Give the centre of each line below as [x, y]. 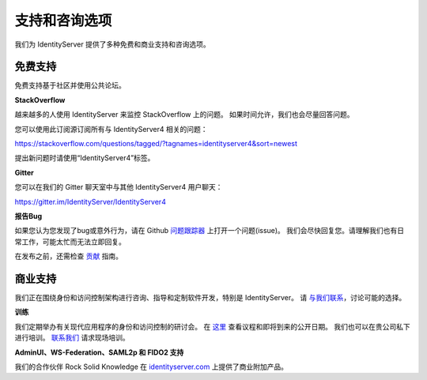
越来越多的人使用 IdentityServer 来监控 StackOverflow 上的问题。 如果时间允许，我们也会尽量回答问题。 [185, 115]
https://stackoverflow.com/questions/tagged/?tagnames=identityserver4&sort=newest [156, 144]
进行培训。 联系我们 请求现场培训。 [72, 338]
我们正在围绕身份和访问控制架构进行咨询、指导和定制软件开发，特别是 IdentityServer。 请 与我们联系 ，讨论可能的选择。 [210, 298]
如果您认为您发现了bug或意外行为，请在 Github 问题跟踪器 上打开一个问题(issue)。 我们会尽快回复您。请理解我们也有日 [210, 231]
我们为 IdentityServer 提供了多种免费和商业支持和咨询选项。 [112, 44]
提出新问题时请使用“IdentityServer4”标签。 [85, 158]
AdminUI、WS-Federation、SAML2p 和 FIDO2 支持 [99, 352]
